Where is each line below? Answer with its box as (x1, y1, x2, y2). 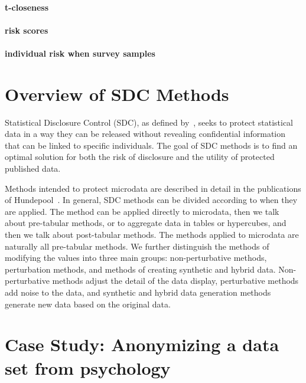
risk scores (5, 24, 48, 36)
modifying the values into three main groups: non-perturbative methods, (5, 251, 267, 264)
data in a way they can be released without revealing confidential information (5, 127, 286, 140)
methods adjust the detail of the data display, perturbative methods (52, 274, 299, 287)
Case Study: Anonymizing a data (5, 332, 279, 356)
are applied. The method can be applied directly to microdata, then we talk (5, 205, 279, 217)
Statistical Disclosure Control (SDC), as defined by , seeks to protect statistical (5, 116, 293, 128)
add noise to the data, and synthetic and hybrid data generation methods (5, 286, 271, 298)
